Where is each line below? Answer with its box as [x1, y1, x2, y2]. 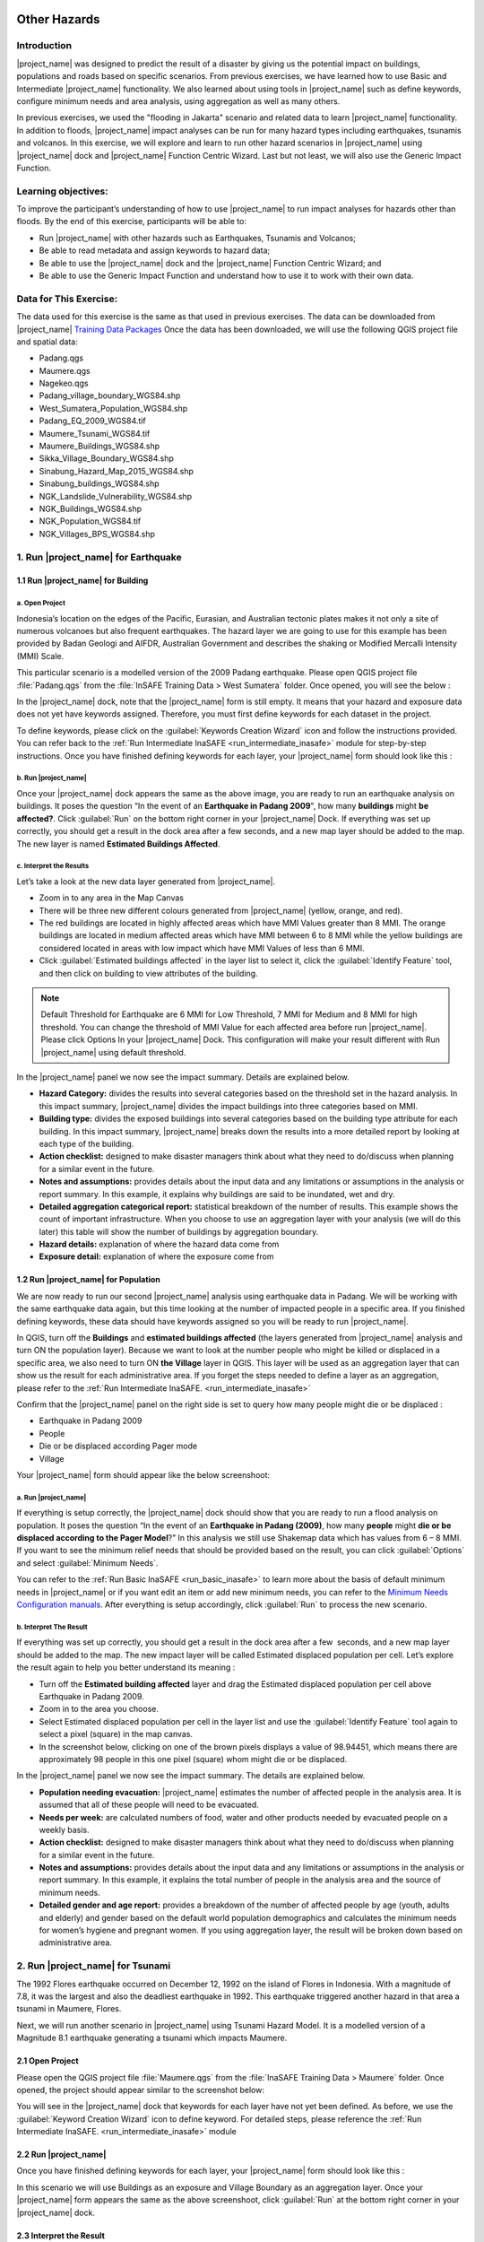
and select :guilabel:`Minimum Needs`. [16, 1557, 159, 1569]
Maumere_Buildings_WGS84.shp [39, 440, 160, 452]
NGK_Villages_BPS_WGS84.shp [39, 528, 156, 539]
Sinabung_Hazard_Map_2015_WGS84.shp [39, 465, 194, 476]
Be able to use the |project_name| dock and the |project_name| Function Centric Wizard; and [39, 257, 382, 268]
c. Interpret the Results [16, 862, 90, 871]
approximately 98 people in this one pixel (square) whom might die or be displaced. [39, 1753, 348, 1764]
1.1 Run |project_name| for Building [16, 575, 149, 587]
